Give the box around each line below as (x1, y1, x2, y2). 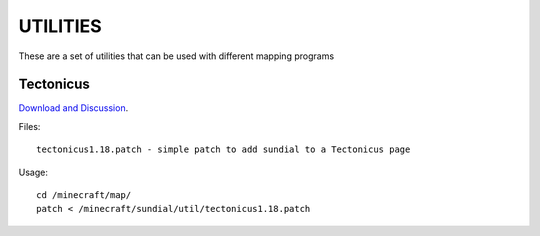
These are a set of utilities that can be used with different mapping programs (18, 50, 335, 62)
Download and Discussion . (18, 102, 129, 114)
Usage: (18, 166, 49, 178)
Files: (18, 120, 41, 132)
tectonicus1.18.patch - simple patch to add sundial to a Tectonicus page (36, 144, 411, 155)
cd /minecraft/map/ (36, 190, 132, 201)
